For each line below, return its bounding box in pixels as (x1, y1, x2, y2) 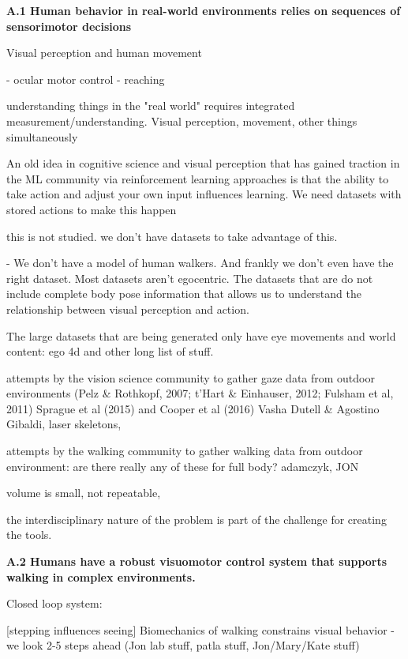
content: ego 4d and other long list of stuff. (6, 343, 214, 360)
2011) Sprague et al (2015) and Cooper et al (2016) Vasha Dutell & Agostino (6, 400, 380, 416)
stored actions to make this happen (6, 201, 177, 217)
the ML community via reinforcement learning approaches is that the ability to (6, 170, 389, 186)
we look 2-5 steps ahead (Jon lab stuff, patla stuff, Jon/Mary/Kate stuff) (6, 637, 360, 653)
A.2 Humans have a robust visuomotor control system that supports (6, 553, 387, 570)
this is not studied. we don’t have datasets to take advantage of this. (6, 228, 338, 244)
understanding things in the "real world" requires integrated (6, 97, 295, 114)
